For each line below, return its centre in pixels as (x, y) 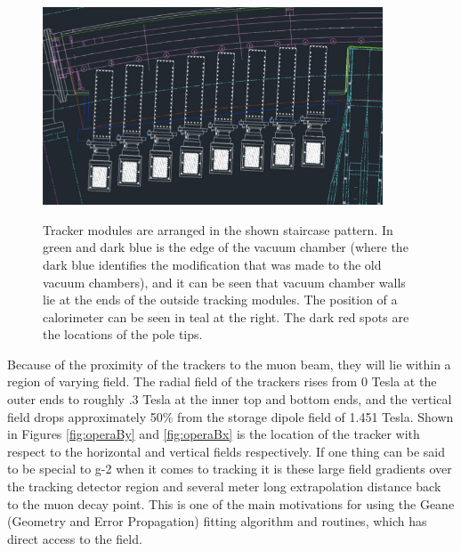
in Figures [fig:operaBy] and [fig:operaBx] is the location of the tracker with (214, 434)
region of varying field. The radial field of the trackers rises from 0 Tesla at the (222, 381)
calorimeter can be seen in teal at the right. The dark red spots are (226, 316)
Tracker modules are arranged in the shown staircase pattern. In (218, 229)
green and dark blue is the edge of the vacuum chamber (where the (226, 247)
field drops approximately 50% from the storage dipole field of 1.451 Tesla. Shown (230, 416)
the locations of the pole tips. (123, 334)
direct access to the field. (75, 538)
